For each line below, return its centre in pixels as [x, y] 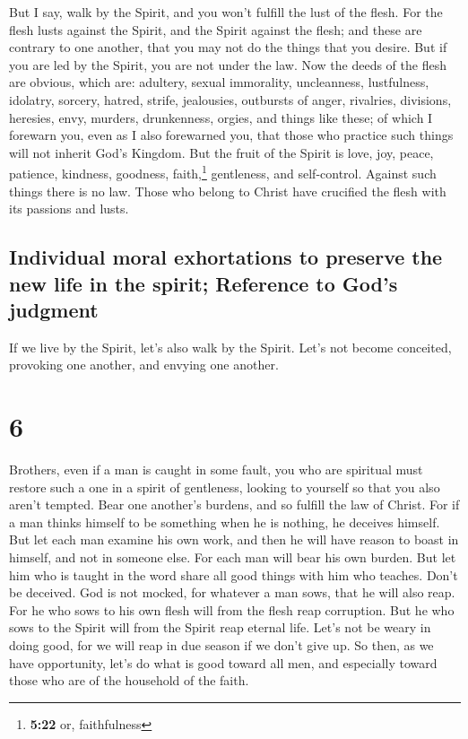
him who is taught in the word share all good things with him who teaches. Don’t [234, 574]
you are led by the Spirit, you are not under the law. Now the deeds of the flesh [228, 64]
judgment [54, 309]
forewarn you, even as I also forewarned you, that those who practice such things [231, 135]
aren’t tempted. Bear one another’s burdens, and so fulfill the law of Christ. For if [234, 504]
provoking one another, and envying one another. [144, 365]
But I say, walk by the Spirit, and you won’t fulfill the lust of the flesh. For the [226, 12]
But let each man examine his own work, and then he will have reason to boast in [234, 539]
